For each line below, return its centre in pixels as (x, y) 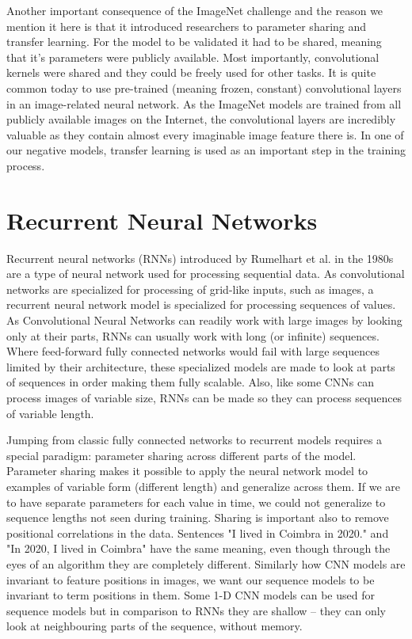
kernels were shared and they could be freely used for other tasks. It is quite (191, 72)
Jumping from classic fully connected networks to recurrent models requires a (195, 440)
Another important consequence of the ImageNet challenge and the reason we (195, 10)
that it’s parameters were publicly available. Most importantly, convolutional (193, 57)
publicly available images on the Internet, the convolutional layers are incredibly (201, 119)
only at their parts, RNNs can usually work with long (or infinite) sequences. (193, 335)
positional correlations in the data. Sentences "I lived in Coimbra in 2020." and (198, 532)
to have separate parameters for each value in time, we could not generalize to (196, 502)
